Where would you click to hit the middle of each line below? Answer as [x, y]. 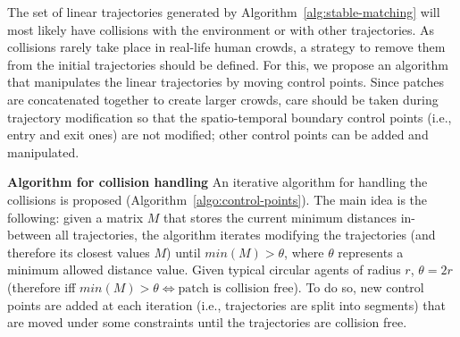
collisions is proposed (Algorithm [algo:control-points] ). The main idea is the [217, 199]
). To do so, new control [359, 286]
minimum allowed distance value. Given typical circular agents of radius [204, 270]
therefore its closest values [79, 252]
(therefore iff [42, 286]
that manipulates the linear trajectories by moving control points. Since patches [226, 82]
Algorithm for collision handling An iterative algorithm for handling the [217, 182]
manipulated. [43, 152]
